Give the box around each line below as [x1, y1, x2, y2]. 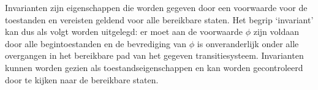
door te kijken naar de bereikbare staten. [5, 73, 159, 86]
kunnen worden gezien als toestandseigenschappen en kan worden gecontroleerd [5, 61, 303, 73]
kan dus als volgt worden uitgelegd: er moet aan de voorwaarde [5, 25, 243, 38]
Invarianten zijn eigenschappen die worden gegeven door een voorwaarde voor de [5, 1, 308, 13]
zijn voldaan [253, 25, 300, 38]
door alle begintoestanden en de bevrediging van [5, 37, 187, 50]
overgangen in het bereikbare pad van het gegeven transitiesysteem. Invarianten [5, 49, 304, 62]
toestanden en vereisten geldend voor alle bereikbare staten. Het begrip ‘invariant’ [5, 13, 314, 26]
